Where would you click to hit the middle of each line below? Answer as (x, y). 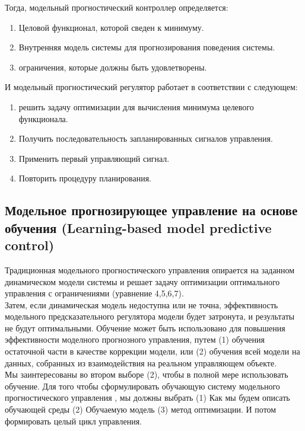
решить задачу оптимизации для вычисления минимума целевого (136, 106)
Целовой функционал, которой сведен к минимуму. (111, 27)
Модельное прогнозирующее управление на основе (151, 210)
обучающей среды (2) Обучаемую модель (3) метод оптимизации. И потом (141, 409)
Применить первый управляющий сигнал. (94, 158)
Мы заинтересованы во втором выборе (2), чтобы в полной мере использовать (147, 374)
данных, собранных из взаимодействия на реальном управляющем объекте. (141, 363)
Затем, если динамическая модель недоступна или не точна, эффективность (142, 304)
